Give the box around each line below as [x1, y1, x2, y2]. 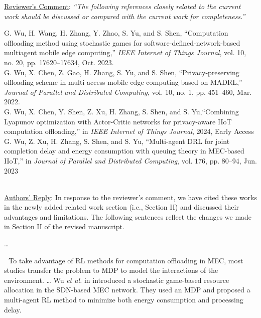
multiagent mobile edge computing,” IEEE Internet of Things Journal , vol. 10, [4, 47, 246, 58]
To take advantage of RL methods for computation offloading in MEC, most [9, 255, 243, 265]
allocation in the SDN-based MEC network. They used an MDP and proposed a [4, 284, 250, 295]
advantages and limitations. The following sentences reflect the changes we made [4, 211, 252, 222]
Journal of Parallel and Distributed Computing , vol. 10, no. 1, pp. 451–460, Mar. [4, 86, 252, 97]
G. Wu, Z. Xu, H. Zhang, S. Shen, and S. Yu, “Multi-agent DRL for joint [4, 135, 230, 146]
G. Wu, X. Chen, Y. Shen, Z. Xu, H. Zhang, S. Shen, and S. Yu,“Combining [4, 106, 239, 116]
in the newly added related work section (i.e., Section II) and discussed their [4, 202, 239, 212]
